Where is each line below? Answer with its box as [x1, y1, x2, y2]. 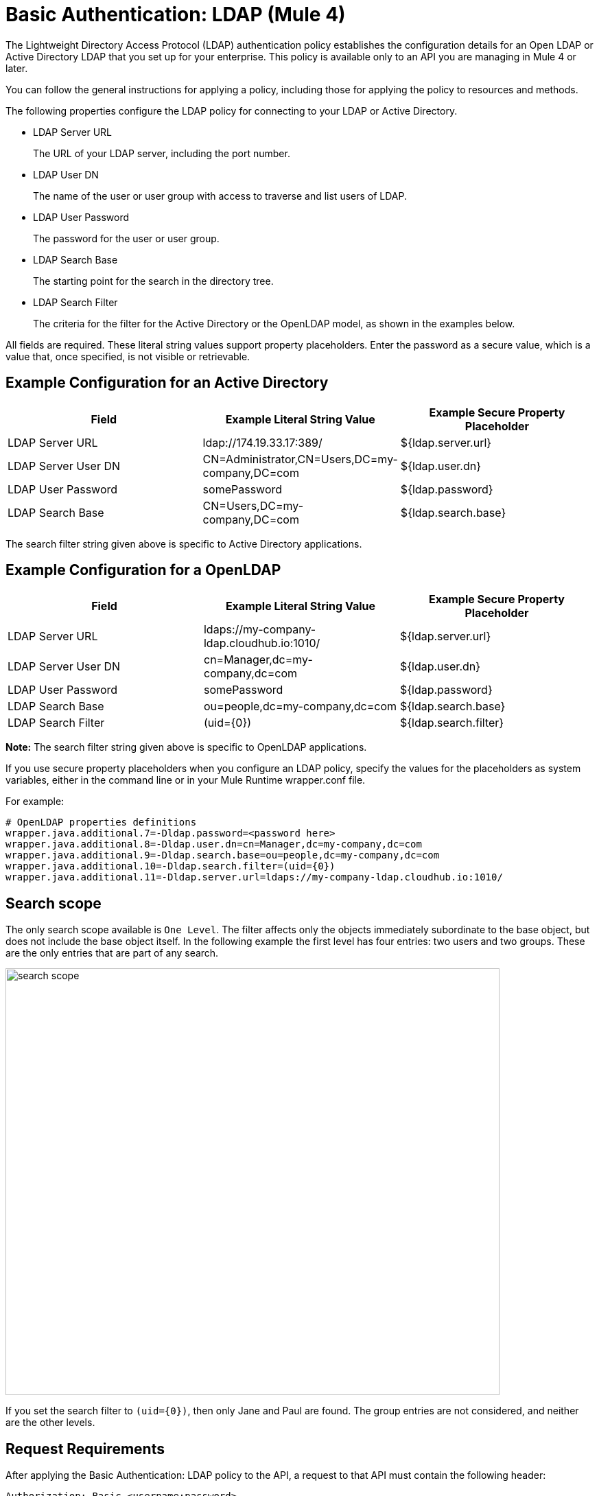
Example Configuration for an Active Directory [5, 374, 329, 392]
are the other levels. [5, 1416, 95, 1429]
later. [5, 62, 28, 74]
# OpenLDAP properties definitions [5, 817, 197, 828]
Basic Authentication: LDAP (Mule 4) [5, 3, 346, 26]
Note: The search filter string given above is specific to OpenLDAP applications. [5, 741, 367, 753]
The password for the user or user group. [33, 232, 220, 244]
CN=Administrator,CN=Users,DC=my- [202, 452, 398, 466]
